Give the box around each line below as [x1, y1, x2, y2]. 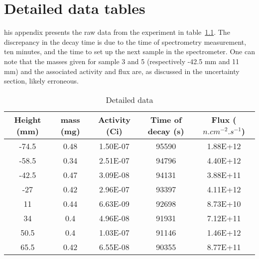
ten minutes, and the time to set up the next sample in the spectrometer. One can [4, 46, 255, 57]
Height [14, 113, 41, 125]
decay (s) [147, 125, 184, 137]
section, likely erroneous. [4, 76, 79, 86]
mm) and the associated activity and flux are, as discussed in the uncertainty [4, 66, 240, 76]
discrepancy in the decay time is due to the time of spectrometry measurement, [4, 36, 247, 47]
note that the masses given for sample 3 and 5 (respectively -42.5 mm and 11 [4, 56, 240, 66]
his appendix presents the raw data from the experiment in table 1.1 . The [4, 27, 230, 37]
